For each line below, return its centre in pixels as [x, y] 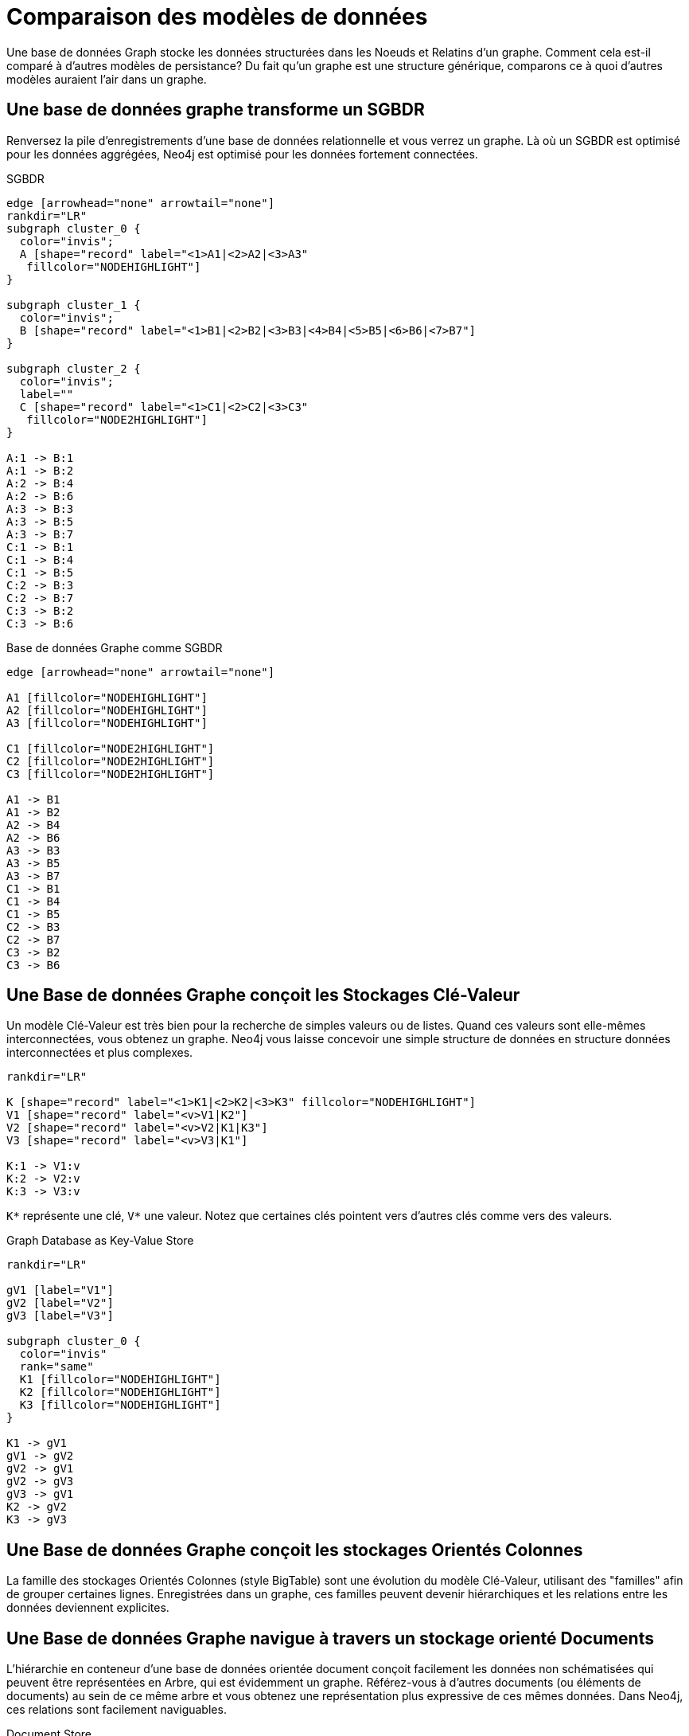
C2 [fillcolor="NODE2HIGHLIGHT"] [111, 761]
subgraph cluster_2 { [74, 368]
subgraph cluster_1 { [74, 305]
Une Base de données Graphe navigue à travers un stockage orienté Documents [330, 1638]
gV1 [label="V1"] [60, 1290]
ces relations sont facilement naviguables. [117, 1710]
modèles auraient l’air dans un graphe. [107, 79]
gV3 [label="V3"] [60, 1316]
